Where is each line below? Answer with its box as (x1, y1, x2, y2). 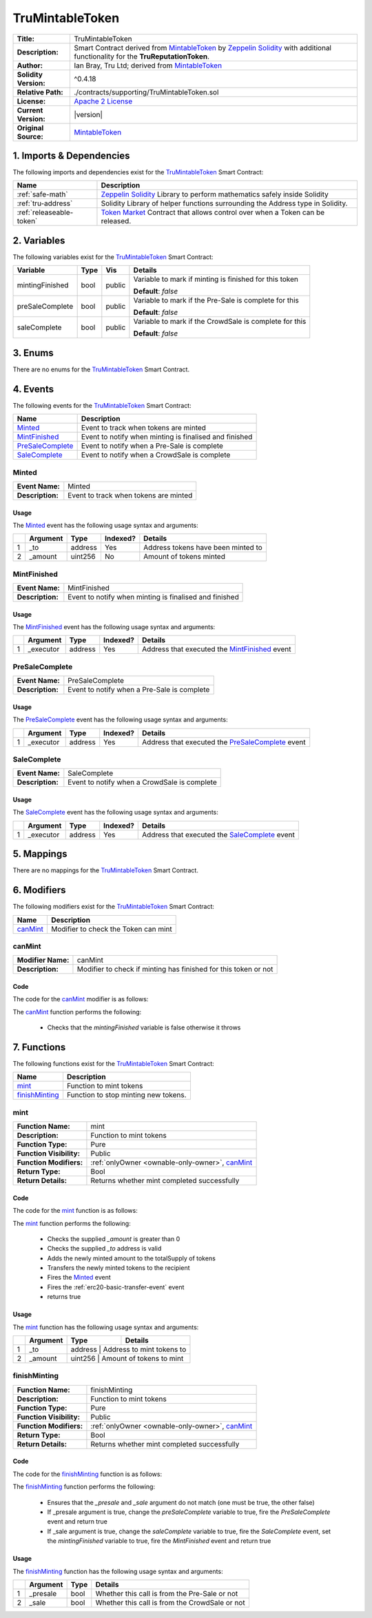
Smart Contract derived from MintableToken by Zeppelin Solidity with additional (73, 43, 332, 52)
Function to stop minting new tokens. (66, 1090, 187, 1100)
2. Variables (12, 234, 65, 246)
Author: (17, 61, 43, 70)
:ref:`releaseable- (17, 207, 74, 217)
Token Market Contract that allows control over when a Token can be (101, 207, 325, 217)
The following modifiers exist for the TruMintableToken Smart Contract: (12, 903, 215, 911)
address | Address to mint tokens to (70, 1344, 187, 1354)
